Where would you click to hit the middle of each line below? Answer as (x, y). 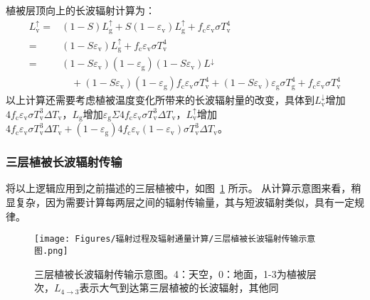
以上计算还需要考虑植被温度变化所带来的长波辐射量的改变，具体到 (160, 100)
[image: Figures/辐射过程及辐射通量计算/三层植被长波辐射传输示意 (175, 239)
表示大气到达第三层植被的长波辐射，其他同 (179, 288)
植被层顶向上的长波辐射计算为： (80, 10)
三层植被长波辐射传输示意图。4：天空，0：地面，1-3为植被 (170, 273)
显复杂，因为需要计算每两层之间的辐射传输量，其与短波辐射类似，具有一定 (180, 202)
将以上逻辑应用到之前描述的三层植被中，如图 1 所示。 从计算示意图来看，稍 (184, 188)
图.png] (51, 251)
